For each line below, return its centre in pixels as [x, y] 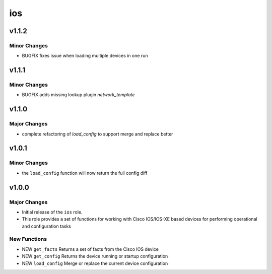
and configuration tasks [47, 226]
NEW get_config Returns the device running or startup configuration [95, 256]
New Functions [28, 239]
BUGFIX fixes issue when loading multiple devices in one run [85, 56]
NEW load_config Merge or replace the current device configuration [95, 263]
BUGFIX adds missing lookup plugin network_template [78, 95]
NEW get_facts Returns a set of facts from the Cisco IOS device [90, 249]
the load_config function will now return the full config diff [85, 173]
